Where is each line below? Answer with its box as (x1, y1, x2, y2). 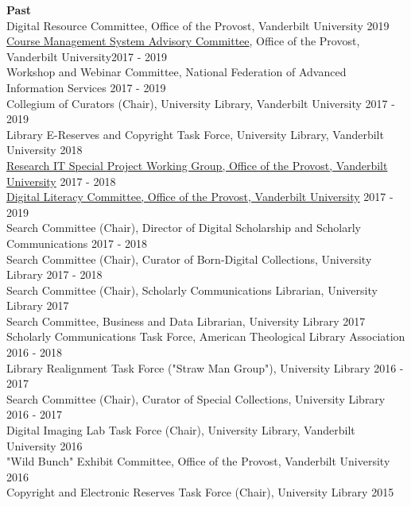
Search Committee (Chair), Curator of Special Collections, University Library (6, 390, 386, 407)
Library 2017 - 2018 (6, 266, 103, 283)
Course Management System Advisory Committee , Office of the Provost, (6, 33, 360, 49)
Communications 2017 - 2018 (6, 234, 148, 251)
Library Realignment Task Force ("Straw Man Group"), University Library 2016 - (6, 359, 404, 376)
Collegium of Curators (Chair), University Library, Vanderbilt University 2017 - (6, 95, 395, 111)
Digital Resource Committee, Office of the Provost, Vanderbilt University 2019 (6, 17, 390, 33)
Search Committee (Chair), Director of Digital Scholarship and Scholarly (6, 219, 362, 236)
